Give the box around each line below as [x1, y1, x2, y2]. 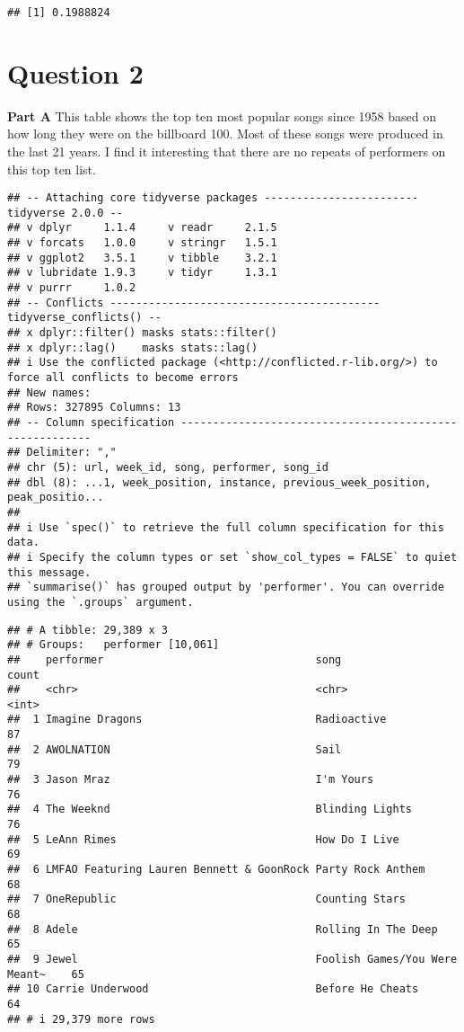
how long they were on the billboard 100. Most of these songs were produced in [7, 124, 443, 143]
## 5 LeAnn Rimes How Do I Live [7, 832, 399, 846]
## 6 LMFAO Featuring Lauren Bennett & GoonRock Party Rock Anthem [7, 863, 425, 876]
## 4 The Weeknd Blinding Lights [7, 803, 413, 816]
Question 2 [7, 54, 144, 91]
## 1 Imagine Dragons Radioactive [7, 713, 387, 726]
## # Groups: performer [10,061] [7, 638, 220, 652]
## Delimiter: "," [7, 446, 117, 459]
